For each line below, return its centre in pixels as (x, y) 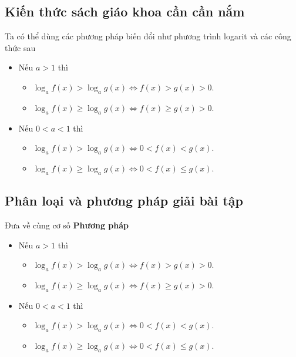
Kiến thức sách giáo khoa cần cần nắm (125, 11)
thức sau (20, 47)
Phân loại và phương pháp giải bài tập (124, 201)
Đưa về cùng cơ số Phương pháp (67, 225)
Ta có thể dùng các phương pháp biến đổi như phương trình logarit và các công (148, 36)
